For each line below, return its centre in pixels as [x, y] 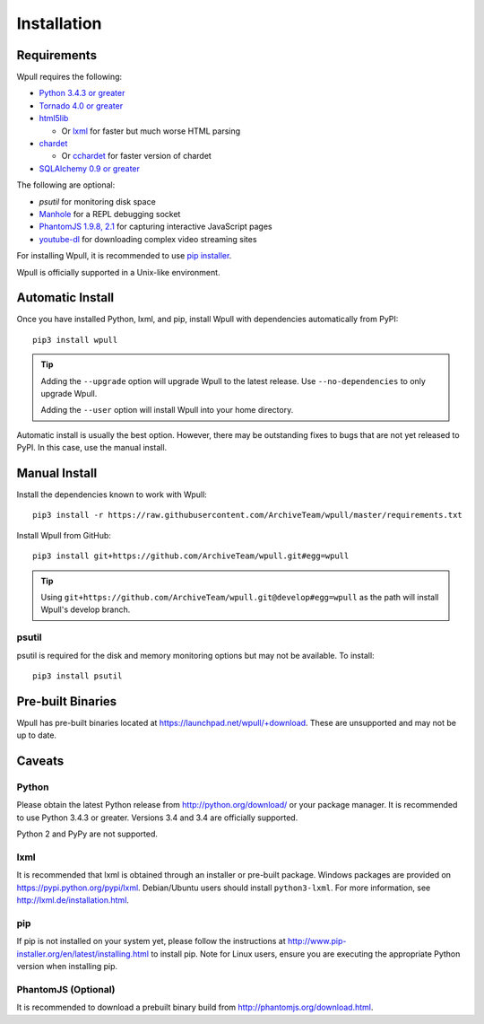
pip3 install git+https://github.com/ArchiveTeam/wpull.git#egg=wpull [191, 556]
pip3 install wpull [75, 340]
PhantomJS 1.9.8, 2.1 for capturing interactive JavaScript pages [156, 227]
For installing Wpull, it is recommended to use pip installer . [124, 256]
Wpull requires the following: [69, 77]
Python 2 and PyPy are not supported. [87, 834]
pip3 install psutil [78, 676]
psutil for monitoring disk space [97, 201]
